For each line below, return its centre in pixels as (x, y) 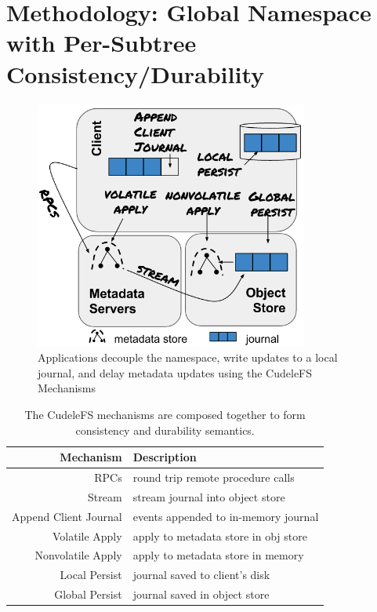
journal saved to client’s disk (201, 575)
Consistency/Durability (136, 73)
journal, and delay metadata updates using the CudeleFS (175, 372)
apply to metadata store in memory (218, 555)
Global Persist (88, 594)
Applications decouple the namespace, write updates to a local (188, 357)
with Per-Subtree (101, 43)
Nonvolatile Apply (78, 555)
